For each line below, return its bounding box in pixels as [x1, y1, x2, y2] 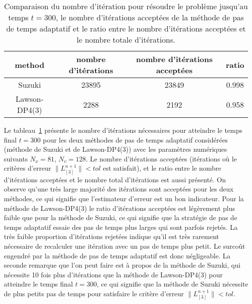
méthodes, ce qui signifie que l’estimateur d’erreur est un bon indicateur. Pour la [4, 193, 244, 203]
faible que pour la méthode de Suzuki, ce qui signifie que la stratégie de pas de [4, 212, 237, 223]
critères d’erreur [4, 163, 51, 173]
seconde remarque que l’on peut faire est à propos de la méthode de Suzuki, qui [4, 260, 241, 270]
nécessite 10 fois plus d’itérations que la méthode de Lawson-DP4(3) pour [4, 269, 223, 279]
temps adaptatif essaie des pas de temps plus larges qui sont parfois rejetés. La [4, 222, 238, 232]
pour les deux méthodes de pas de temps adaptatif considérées [43, 134, 228, 144]
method [15, 59, 45, 70]
